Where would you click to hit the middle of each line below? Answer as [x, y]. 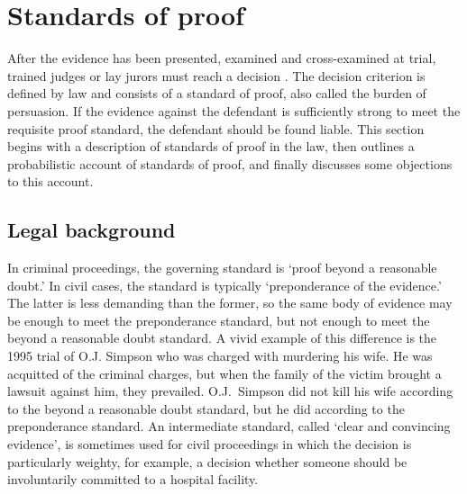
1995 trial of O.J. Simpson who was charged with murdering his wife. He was [220, 356]
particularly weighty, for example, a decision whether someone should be [207, 461]
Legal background [92, 230]
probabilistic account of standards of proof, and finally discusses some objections [230, 163]
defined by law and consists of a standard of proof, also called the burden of [217, 93]
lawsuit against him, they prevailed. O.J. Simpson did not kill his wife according [230, 391]
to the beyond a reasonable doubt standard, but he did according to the [206, 408]
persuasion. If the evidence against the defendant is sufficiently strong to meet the [234, 110]
